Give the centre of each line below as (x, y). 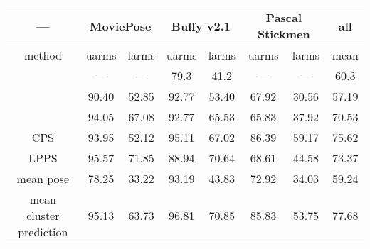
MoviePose (121, 26)
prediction (43, 232)
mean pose (43, 178)
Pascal (284, 17)
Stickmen (284, 34)
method (43, 55)
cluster (43, 215)
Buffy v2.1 (201, 26)
